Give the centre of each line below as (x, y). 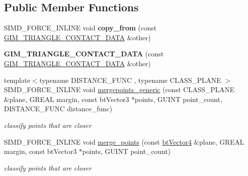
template (17, 80)
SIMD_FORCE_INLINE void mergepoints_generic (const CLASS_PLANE (119, 89)
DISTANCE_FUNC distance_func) (58, 109)
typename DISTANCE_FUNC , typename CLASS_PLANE (130, 80)
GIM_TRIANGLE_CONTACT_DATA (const (84, 54)
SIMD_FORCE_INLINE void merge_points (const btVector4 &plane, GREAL (124, 141)
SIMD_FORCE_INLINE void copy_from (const (80, 28)
